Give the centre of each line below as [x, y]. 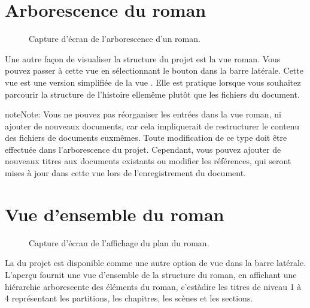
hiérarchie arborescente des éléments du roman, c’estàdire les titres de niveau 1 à [153, 286]
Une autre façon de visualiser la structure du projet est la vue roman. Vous [143, 58]
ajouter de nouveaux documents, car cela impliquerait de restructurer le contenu [152, 126]
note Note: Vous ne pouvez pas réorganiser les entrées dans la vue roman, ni [143, 114]
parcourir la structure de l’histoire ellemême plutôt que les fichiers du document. [152, 94]
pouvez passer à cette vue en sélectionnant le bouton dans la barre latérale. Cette [154, 70]
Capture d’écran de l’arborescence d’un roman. [115, 39]
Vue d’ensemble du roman [115, 214]
